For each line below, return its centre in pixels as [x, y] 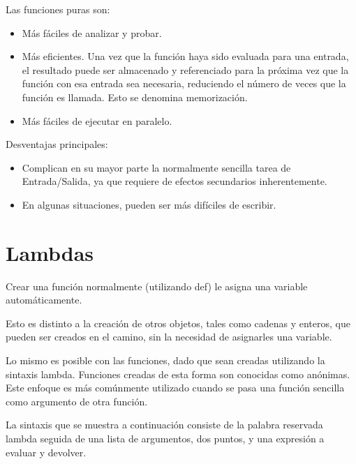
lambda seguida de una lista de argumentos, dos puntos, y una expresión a [165, 438]
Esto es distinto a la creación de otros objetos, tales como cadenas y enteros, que [178, 323]
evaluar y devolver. [46, 452]
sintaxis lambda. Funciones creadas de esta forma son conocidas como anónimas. [178, 374]
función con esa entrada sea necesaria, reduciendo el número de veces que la [184, 83]
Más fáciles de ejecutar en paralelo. [97, 120]
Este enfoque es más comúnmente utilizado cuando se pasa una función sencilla [175, 388]
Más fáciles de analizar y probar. [92, 32]
